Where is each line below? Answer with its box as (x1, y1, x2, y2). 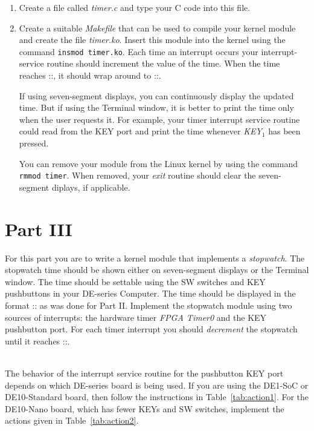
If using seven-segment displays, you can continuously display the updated (19, 89, 294, 102)
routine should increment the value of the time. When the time (46, 57, 280, 70)
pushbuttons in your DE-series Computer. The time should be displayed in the (5, 287, 296, 300)
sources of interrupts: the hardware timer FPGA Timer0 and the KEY (5, 311, 267, 323)
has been (268, 125, 301, 137)
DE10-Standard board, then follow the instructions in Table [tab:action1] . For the (5, 390, 309, 403)
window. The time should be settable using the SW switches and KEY (5, 275, 266, 288)
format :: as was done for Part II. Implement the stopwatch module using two (5, 298, 292, 311)
